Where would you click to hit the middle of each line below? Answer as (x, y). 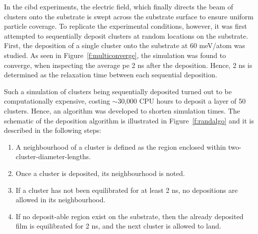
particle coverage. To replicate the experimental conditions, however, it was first (126, 26)
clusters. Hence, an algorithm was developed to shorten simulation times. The (122, 110)
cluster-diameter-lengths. (53, 156)
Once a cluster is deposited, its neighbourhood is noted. (100, 173)
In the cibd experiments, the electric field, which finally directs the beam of (119, 6)
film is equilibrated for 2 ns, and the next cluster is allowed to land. (118, 226)
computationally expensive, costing (57, 101)
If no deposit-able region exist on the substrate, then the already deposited (129, 216)
